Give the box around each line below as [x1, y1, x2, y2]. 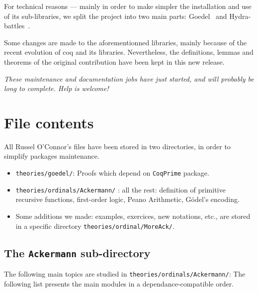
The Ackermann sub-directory [4, 245, 151, 260]
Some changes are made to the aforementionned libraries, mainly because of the [4, 37, 247, 47]
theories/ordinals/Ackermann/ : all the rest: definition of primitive [15, 184, 226, 195]
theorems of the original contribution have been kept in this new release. [4, 56, 225, 67]
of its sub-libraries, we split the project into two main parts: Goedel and [4, 10, 227, 21]
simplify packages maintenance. [4, 151, 99, 161]
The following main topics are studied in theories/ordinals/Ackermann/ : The [4, 269, 246, 279]
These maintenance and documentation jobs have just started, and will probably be [4, 73, 254, 84]
